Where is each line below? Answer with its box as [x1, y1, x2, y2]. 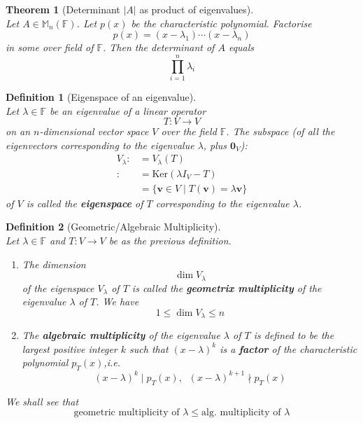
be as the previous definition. [108, 233, 232, 248]
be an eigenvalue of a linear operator [50, 103, 206, 118]
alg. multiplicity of [201, 408, 281, 418]
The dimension [22, 256, 86, 271]
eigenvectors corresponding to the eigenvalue [6, 137, 194, 152]
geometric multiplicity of [73, 408, 180, 418]
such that [129, 341, 169, 356]
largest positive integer [22, 341, 118, 356]
